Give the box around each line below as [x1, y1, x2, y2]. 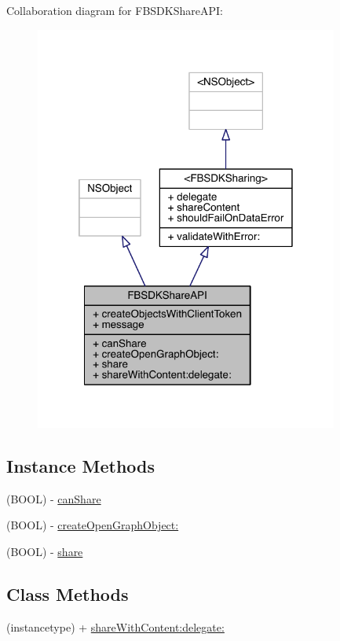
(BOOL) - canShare [6, 490, 101, 507]
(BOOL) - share [6, 543, 83, 560]
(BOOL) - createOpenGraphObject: [6, 517, 179, 533]
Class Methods [6, 582, 129, 606]
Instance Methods [6, 454, 155, 478]
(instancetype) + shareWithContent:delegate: [6, 618, 225, 635]
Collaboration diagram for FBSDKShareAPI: [6, 2, 223, 18]
